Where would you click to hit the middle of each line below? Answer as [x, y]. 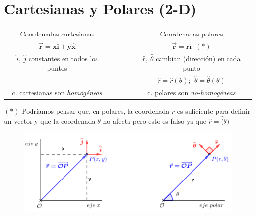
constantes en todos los [63, 58]
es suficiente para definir [214, 111]
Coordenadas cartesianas [57, 33]
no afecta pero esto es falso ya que [155, 121]
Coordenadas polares [192, 33]
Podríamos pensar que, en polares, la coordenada [96, 111]
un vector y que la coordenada [50, 121]
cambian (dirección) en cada [198, 58]
